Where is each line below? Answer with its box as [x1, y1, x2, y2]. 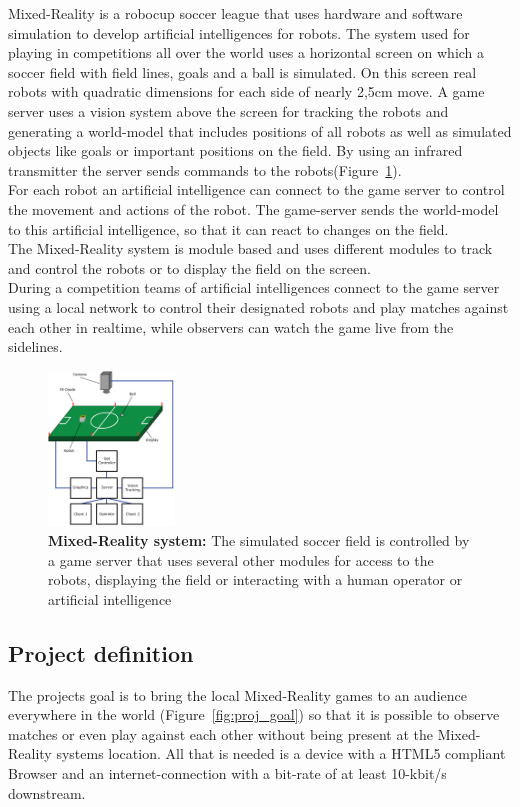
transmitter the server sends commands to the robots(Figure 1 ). [8, 159, 402, 180]
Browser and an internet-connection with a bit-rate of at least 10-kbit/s [8, 763, 447, 784]
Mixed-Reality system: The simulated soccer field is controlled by [48, 530, 470, 551]
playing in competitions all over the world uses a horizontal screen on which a [8, 42, 485, 63]
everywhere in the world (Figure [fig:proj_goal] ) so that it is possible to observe [8, 704, 500, 725]
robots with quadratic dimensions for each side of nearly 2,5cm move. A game [8, 81, 485, 102]
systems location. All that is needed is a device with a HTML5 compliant [56, 743, 506, 764]
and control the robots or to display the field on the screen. [8, 257, 371, 278]
